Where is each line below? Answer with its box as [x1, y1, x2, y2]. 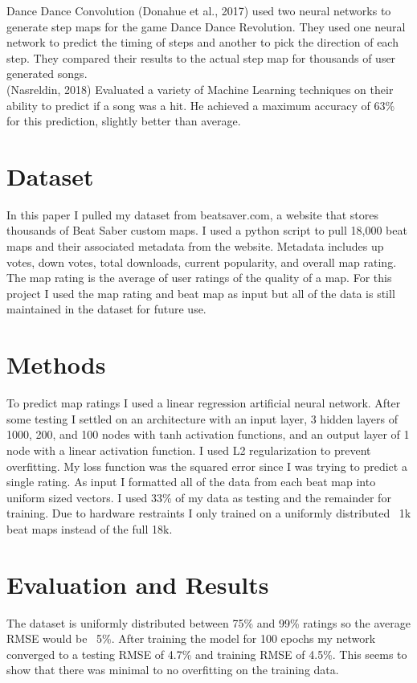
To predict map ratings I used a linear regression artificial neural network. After [6, 395, 401, 411]
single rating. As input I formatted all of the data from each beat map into [6, 473, 376, 490]
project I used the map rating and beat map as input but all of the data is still [6, 284, 395, 301]
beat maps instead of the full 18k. [6, 520, 173, 537]
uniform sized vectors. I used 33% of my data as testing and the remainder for [6, 489, 391, 505]
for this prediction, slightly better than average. [6, 112, 241, 129]
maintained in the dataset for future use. [6, 301, 206, 317]
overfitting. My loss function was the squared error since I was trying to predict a [6, 457, 407, 474]
